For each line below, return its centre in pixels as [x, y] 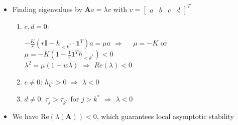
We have [25, 116]
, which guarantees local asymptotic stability [165, 116]
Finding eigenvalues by [47, 9]
